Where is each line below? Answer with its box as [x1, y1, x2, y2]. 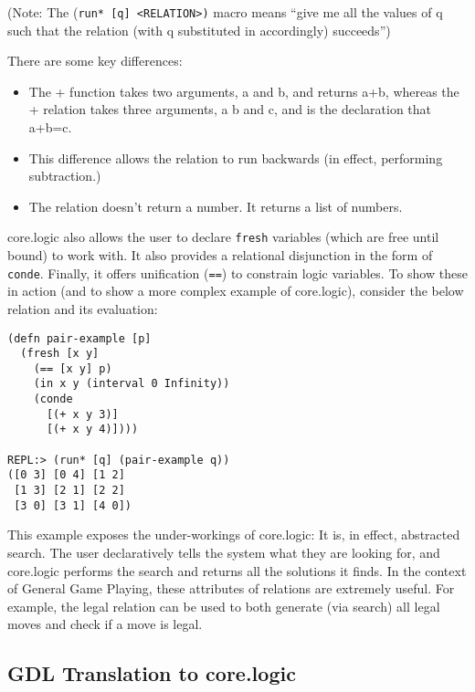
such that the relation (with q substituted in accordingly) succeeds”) [7, 20, 391, 39]
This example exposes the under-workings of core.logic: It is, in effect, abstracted [7, 525, 460, 544]
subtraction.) [28, 166, 101, 185]
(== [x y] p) [33, 362, 112, 375]
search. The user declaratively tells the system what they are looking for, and [7, 542, 440, 561]
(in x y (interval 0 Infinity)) [33, 377, 230, 391]
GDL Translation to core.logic [7, 659, 296, 687]
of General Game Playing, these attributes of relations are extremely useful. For [7, 579, 455, 598]
